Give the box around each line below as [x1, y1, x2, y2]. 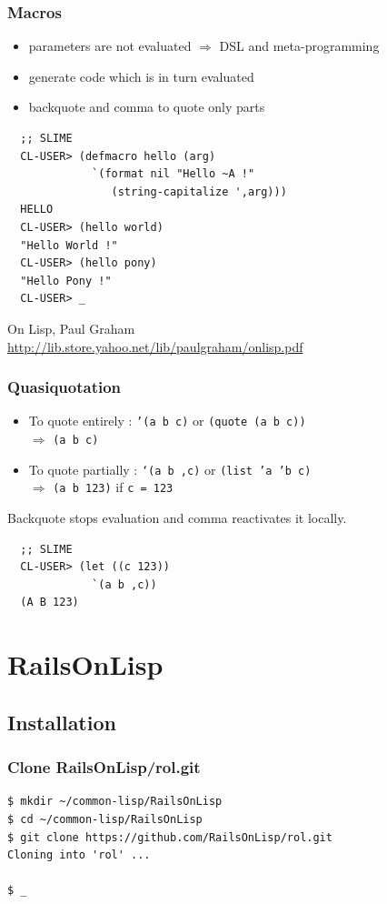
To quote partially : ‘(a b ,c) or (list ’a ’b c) [28, 459, 312, 478]
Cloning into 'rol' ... [7, 849, 151, 862]
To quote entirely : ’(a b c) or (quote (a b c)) [28, 411, 306, 430]
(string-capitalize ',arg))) [111, 185, 287, 198]
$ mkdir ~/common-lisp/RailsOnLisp [7, 795, 223, 809]
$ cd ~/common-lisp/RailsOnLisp [7, 812, 203, 826]
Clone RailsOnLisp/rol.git [7, 756, 201, 778]
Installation [7, 708, 116, 736]
